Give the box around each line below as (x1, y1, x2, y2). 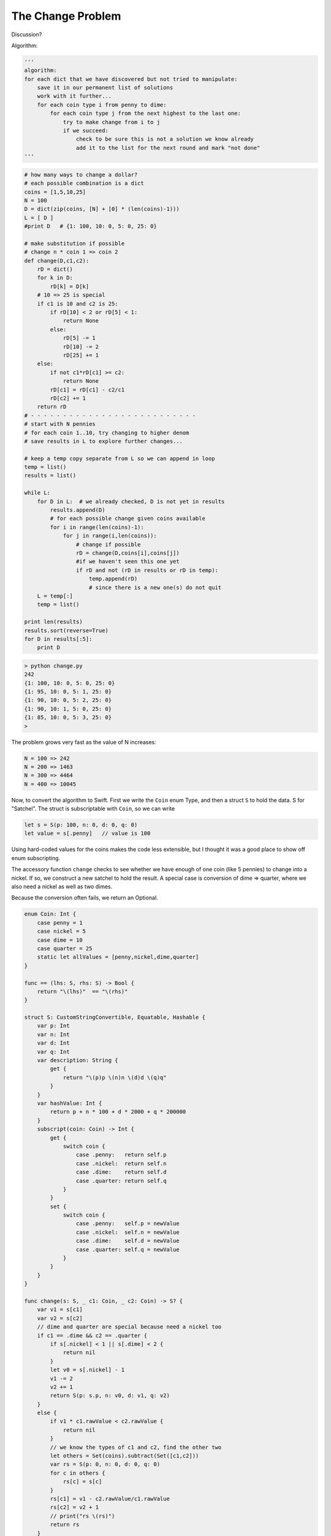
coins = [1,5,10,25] (24, 188, 86, 195)
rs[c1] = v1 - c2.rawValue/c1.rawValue (50, 1495, 170, 1502)
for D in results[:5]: (24, 635, 93, 642)
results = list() (24, 472, 77, 479)
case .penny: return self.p (75, 1151, 167, 1158)
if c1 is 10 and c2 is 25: (37, 300, 119, 307)
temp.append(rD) (89, 575, 138, 582)
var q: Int (37, 1048, 70, 1055)
